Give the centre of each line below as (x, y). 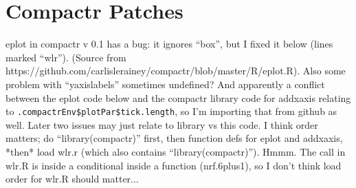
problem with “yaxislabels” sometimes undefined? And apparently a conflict (165, 84)
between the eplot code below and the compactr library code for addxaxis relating (178, 97)
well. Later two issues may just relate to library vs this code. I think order (162, 124)
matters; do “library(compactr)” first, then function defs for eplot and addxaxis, (174, 138)
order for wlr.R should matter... (72, 179)
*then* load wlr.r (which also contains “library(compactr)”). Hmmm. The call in (176, 151)
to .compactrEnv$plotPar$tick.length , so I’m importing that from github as (171, 111)
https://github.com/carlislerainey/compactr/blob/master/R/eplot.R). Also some (176, 71)
